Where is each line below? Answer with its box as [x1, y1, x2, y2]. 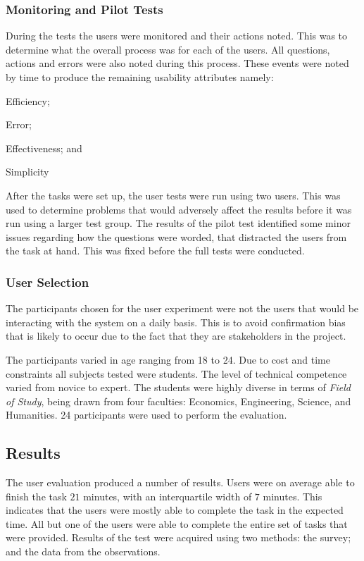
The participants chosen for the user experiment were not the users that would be [6, 301, 359, 316]
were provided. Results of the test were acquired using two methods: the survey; [6, 530, 351, 545]
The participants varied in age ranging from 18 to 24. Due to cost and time [6, 352, 330, 366]
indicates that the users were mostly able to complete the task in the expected [6, 503, 344, 517]
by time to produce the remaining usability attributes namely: [6, 70, 274, 84]
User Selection [6, 273, 89, 290]
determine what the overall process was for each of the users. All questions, [6, 42, 330, 56]
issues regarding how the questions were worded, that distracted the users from [6, 229, 347, 244]
